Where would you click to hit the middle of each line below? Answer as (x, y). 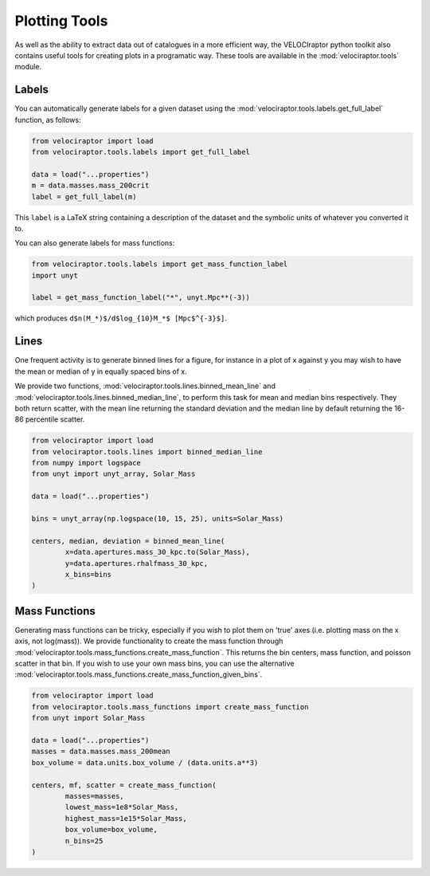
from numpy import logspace (86, 463)
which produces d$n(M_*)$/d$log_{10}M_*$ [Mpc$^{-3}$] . (121, 318)
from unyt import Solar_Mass (88, 718)
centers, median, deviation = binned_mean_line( (128, 541)
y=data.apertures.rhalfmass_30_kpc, (137, 563)
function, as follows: (48, 120)
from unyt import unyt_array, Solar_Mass (113, 474)
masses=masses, (95, 796)
